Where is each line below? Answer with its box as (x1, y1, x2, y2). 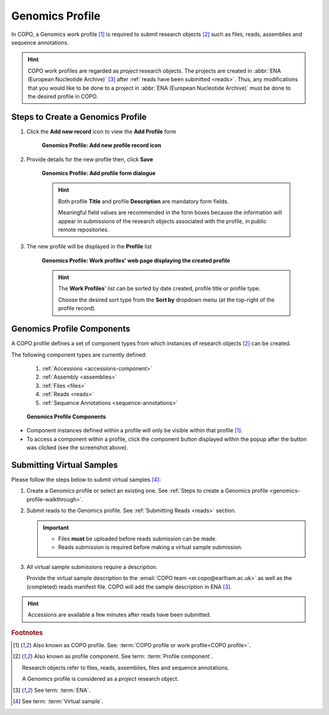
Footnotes (11, 628, 43, 637)
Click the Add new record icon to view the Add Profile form (26, 128, 177, 135)
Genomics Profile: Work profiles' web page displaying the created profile (41, 256, 231, 264)
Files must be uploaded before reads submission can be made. (58, 535, 218, 542)
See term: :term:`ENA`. (34, 686, 91, 694)
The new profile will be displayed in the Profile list (26, 243, 152, 250)
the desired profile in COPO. (27, 92, 98, 100)
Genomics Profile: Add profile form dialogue (41, 169, 156, 176)
